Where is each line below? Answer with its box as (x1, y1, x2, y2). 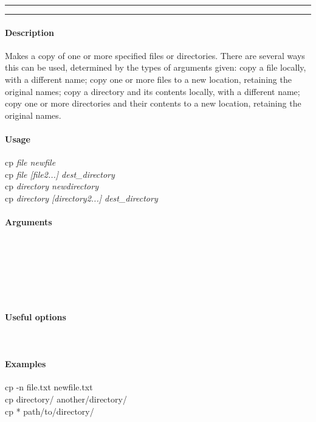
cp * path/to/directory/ (5, 404, 94, 417)
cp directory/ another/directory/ (5, 393, 127, 406)
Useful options (5, 310, 66, 323)
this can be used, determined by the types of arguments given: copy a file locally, (5, 61, 306, 74)
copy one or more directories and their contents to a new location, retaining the (5, 97, 301, 110)
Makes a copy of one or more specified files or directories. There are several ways (5, 49, 305, 62)
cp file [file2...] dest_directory (5, 167, 115, 180)
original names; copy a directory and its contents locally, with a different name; (5, 85, 300, 97)
